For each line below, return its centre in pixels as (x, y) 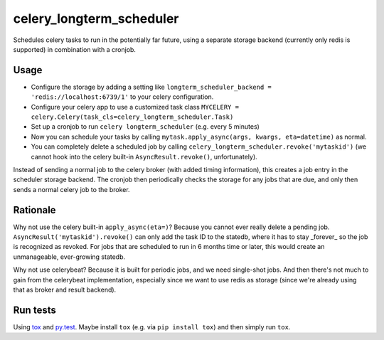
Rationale (34, 210)
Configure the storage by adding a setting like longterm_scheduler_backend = (151, 87)
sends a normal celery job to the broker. (72, 189)
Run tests (34, 310)
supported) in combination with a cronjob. (75, 49)
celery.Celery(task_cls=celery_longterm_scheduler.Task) (132, 117)
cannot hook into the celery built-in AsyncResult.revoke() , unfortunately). (144, 156)
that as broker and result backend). (65, 289)
